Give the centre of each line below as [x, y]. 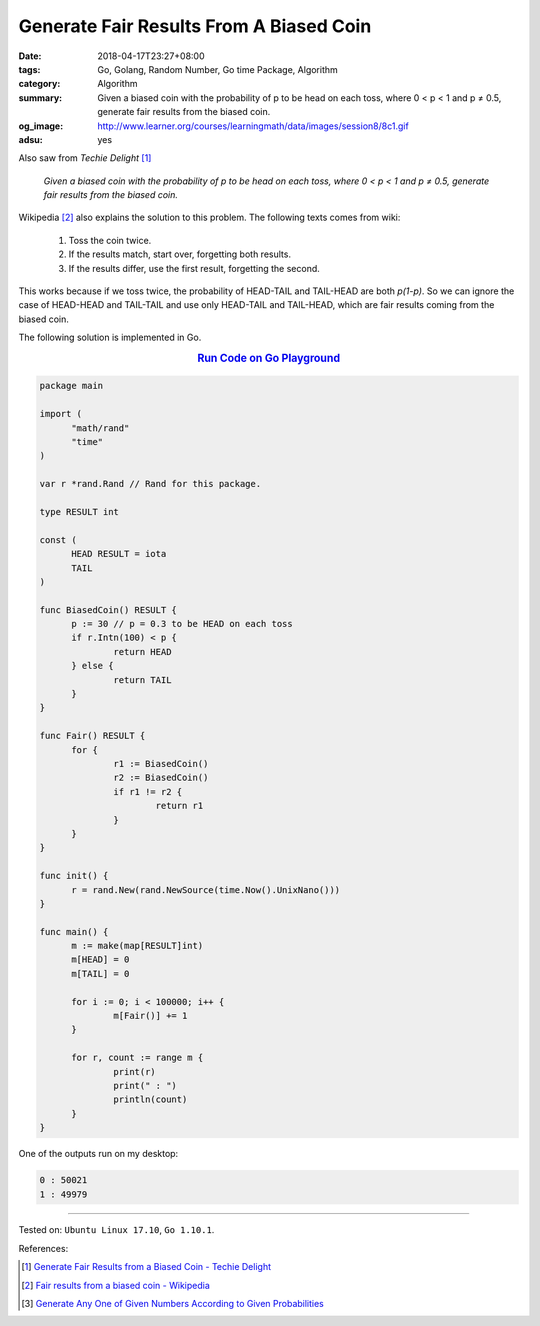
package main [71, 386]
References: [43, 1248]
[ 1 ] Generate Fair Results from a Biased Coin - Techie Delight [146, 1267]
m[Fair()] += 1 [150, 1016]
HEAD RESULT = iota [119, 554]
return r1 [179, 806]
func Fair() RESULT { [92, 736]
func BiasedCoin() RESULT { [108, 609]
